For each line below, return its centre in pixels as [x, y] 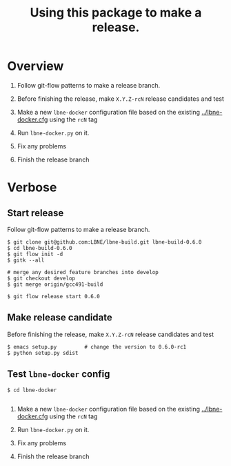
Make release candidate [60, 318]
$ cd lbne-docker [32, 390]
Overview [36, 66]
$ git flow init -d [35, 254]
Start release [36, 213]
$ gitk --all [26, 260]
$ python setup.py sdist [43, 353]
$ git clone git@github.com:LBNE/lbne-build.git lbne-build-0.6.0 [104, 242]
